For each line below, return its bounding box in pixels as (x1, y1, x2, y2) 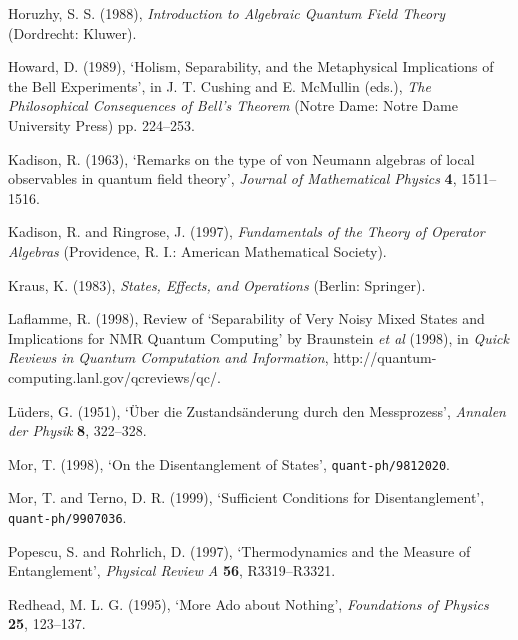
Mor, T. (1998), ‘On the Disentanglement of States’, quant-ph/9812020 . (8, 453, 451, 474)
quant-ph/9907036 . (8, 506, 127, 527)
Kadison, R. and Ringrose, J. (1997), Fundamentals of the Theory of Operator (8, 221, 485, 242)
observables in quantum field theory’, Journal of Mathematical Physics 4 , (8, 168, 457, 189)
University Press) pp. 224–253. (8, 114, 195, 135)
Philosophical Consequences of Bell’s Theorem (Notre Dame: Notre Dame (8, 95, 458, 116)
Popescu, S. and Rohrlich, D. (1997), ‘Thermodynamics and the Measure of (8, 540, 471, 561)
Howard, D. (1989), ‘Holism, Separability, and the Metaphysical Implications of (8, 56, 494, 77)
